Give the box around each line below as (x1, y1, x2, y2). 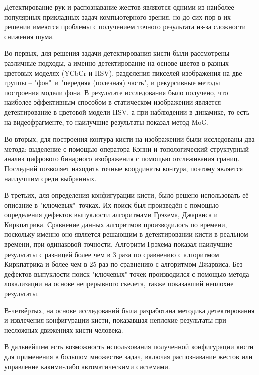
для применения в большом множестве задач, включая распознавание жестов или (4, 351, 253, 361)
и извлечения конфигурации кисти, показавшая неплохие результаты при (4, 315, 226, 325)
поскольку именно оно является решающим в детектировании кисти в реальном (4, 229, 248, 239)
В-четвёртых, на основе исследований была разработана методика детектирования (4, 305, 255, 315)
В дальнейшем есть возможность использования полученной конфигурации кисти (4, 341, 254, 352)
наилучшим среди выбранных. (4, 173, 97, 183)
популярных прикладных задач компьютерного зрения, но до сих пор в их (4, 11, 231, 22)
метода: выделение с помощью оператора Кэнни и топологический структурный (4, 143, 249, 154)
